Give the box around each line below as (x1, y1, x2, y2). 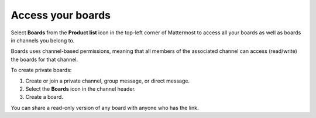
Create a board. (25, 94, 64, 101)
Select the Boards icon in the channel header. (25, 85, 136, 92)
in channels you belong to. (11, 37, 75, 44)
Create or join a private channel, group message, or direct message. (25, 77, 190, 84)
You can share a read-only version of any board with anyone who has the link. (11, 104, 199, 111)
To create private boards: (11, 67, 72, 74)
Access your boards (11, 9, 111, 22)
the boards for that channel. (11, 56, 78, 63)
